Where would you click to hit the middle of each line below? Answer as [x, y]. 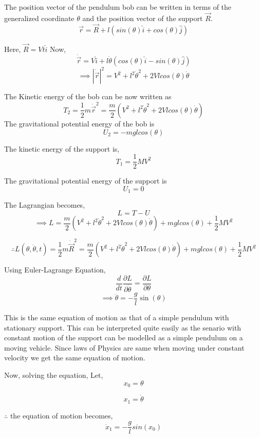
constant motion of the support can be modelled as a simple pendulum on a [124, 337]
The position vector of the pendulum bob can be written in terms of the [118, 7]
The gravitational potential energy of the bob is [79, 123]
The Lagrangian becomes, [45, 205]
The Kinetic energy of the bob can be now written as [88, 96]
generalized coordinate [39, 18]
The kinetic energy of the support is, [62, 148]
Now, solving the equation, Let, [54, 375]
